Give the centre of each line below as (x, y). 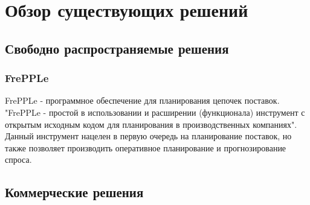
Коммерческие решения (74, 192)
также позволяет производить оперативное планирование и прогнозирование (146, 147)
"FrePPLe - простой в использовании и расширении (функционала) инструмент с (155, 112)
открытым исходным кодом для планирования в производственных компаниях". (151, 124)
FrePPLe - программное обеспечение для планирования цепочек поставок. (142, 100)
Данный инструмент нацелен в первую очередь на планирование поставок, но (148, 136)
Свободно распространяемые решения (117, 48)
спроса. (18, 159)
